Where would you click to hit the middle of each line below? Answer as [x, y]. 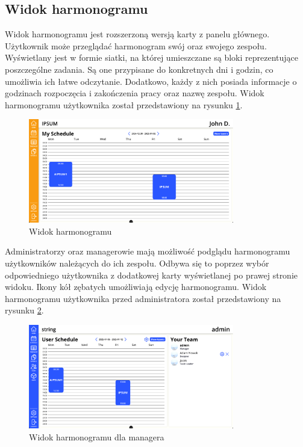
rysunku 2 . [24, 310]
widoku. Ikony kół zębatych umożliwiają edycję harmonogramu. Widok [136, 287]
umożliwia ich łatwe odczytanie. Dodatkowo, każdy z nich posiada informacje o [151, 81]
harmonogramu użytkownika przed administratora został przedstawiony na [143, 298]
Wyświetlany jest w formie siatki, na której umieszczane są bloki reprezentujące [152, 57]
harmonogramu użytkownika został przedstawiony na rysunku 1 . [124, 104]
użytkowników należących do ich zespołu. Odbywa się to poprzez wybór [137, 263]
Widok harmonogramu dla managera [97, 436]
